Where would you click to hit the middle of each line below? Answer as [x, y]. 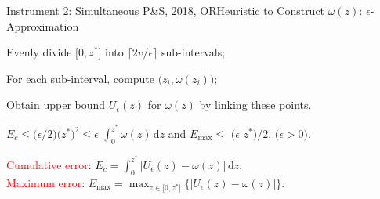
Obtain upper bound [56, 105]
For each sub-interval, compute [80, 78]
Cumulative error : [49, 164]
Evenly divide [39, 52]
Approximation [43, 25]
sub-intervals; [194, 52]
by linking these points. [255, 105]
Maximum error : [46, 182]
